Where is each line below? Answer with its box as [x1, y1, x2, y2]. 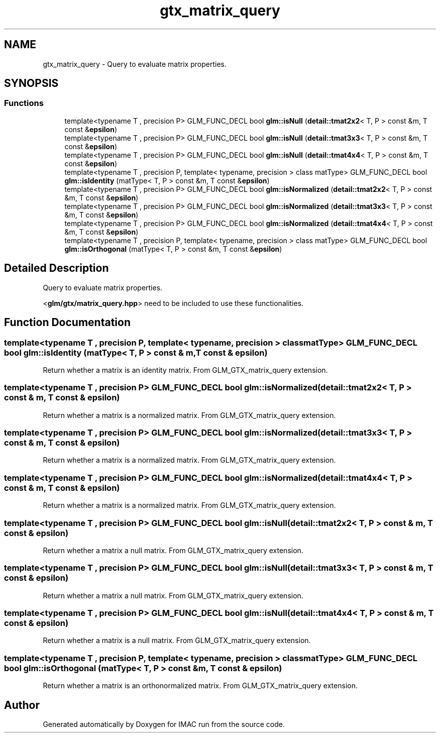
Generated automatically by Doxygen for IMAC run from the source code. [43, 719, 285, 728]
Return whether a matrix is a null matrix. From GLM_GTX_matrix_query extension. [43, 636, 311, 645]
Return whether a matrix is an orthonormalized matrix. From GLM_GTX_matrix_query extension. [43, 681, 358, 690]
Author [4, 698, 40, 711]
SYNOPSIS [4, 77, 59, 90]
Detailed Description [4, 262, 109, 275]
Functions [4, 98, 44, 109]
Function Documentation [4, 316, 131, 329]
